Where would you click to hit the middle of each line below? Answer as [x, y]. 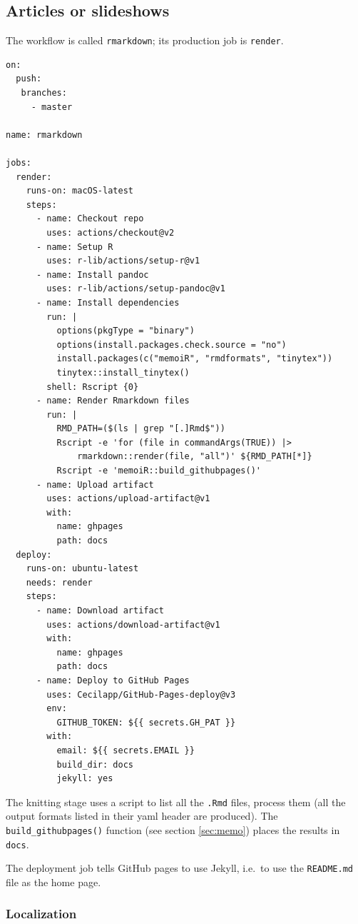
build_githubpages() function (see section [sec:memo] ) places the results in [173, 829]
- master [52, 107]
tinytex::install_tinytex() [123, 372]
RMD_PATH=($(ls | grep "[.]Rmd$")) [141, 429]
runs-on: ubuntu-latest [82, 569]
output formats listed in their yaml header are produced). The [142, 816]
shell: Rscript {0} [93, 387]
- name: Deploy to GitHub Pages [113, 680]
